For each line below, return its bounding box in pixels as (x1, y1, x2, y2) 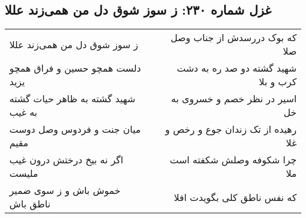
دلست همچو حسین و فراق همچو (9, 61, 141, 75)
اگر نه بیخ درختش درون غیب (9, 153, 124, 167)
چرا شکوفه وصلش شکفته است (169, 153, 297, 167)
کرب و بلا (259, 75, 297, 89)
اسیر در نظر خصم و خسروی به (171, 92, 297, 106)
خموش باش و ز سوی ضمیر (9, 183, 121, 197)
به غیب (9, 105, 38, 119)
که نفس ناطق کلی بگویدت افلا (174, 190, 297, 204)
